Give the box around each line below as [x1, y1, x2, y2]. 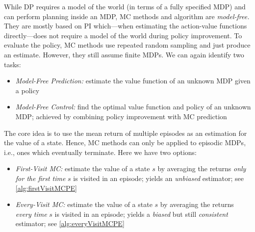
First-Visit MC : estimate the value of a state [15, 163, 150, 174]
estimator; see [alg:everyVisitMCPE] [15, 218, 125, 229]
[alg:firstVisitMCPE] [15, 182, 77, 193]
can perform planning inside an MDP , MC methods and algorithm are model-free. [4, 11, 250, 21]
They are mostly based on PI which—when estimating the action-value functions [4, 21, 247, 31]
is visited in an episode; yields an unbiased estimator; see [73, 173, 244, 183]
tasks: [4, 59, 21, 69]
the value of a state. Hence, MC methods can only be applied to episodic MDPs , [4, 137, 246, 148]
